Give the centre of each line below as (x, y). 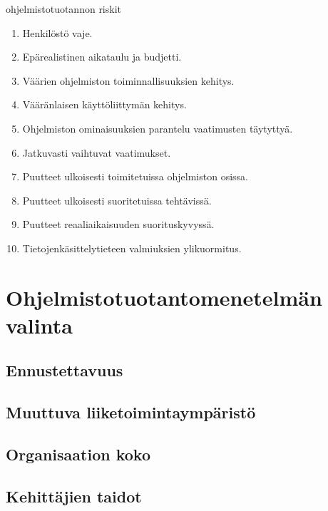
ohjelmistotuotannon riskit (64, 9)
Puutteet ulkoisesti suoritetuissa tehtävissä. (117, 200)
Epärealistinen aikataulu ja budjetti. (102, 57)
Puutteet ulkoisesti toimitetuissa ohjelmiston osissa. (135, 176)
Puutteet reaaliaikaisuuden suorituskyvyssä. (118, 224)
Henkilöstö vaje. (57, 32)
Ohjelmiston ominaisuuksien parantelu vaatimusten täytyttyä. (158, 128)
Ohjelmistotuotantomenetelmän (164, 297)
